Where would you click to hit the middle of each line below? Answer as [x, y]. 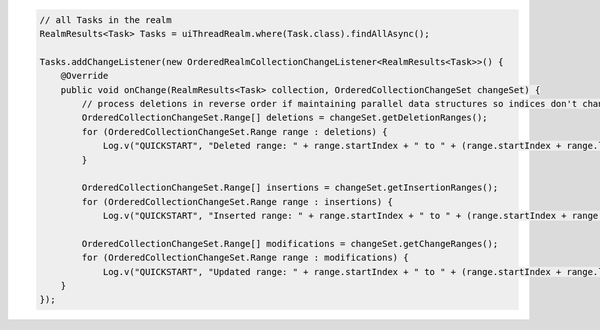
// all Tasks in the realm [105, 19]
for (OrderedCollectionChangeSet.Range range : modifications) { [245, 258]
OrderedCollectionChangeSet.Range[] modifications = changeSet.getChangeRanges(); [290, 243]
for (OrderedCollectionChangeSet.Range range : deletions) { [234, 131]
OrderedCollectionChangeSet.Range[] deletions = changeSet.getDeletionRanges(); [285, 118]
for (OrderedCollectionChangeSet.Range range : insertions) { [237, 201]
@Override [84, 76]
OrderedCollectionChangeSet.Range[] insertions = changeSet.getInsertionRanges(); [290, 188]
